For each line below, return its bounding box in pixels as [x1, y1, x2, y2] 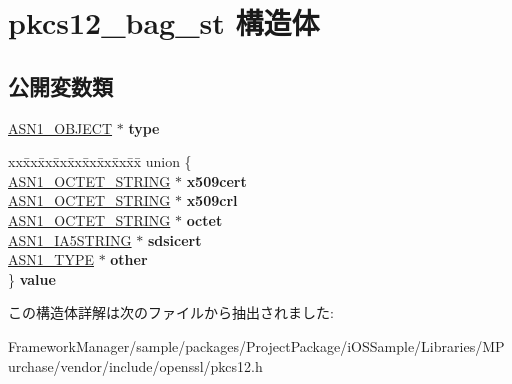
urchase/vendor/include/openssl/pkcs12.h [8, 355, 263, 376]
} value [8, 268, 56, 289]
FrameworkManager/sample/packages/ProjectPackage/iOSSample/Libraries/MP [8, 335, 505, 356]
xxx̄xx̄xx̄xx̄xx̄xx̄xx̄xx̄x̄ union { [8, 151, 192, 172]
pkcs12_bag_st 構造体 [8, 2, 320, 43]
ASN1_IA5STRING [8, 229, 132, 250]
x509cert [186, 170, 247, 191]
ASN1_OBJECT [8, 117, 113, 138]
